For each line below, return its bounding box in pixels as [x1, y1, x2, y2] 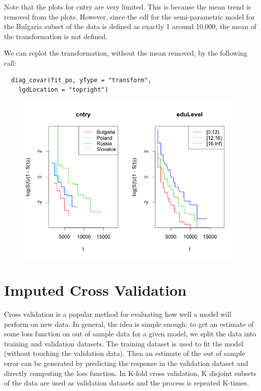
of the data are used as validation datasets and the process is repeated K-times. [4, 377, 249, 388]
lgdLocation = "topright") [18, 86, 108, 94]
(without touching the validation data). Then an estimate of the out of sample [4, 348, 245, 358]
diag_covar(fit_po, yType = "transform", [11, 76, 152, 84]
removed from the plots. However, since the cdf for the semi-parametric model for [4, 11, 255, 22]
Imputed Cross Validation [4, 280, 187, 300]
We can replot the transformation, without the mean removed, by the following [4, 48, 247, 58]
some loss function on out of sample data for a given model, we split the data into [4, 328, 256, 339]
